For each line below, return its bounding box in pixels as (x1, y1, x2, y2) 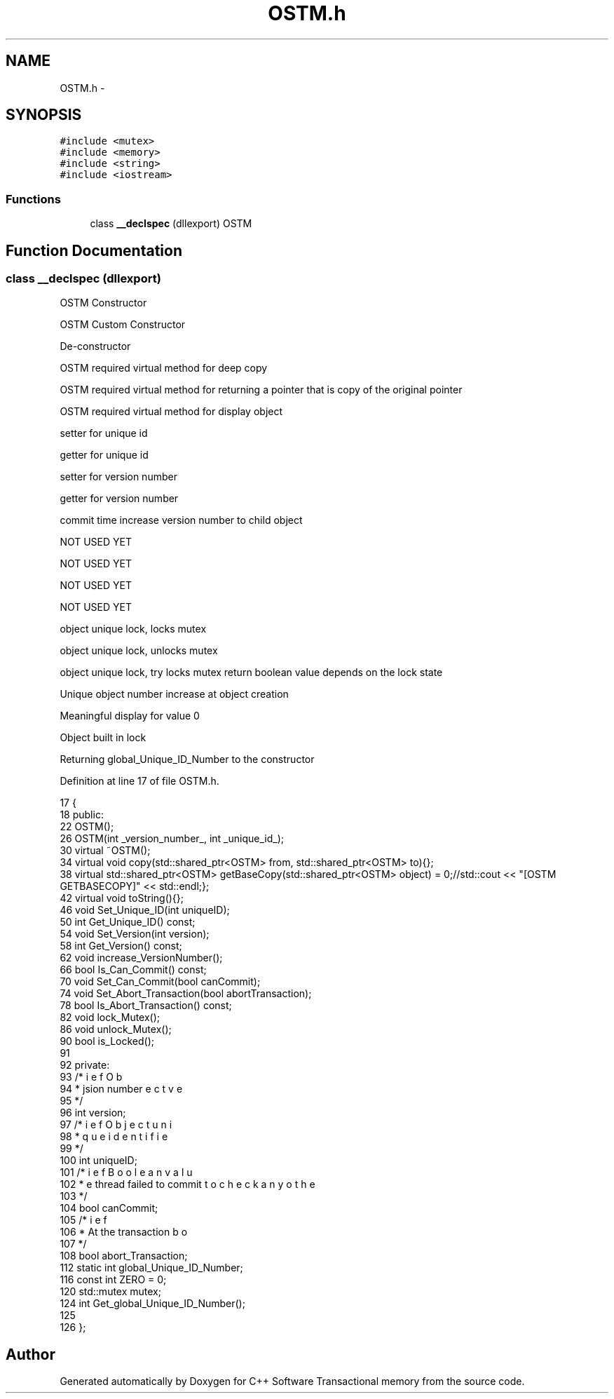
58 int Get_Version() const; (60, 940, 182, 952)
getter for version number (60, 492, 179, 505)
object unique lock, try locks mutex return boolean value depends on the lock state (60, 666, 443, 679)
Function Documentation (6, 241, 182, 259)
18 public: (60, 809, 104, 821)
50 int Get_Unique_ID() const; (60, 916, 196, 928)
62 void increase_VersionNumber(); (60, 952, 223, 964)
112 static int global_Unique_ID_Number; (60, 1262, 243, 1274)
